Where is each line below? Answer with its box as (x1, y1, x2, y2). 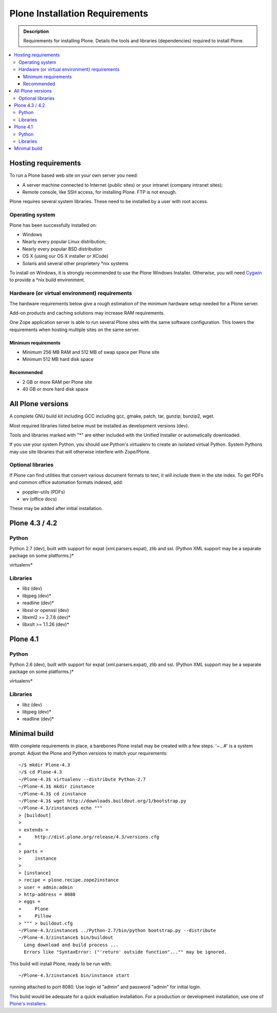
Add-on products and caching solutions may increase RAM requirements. (9, 310, 165, 316)
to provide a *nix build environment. (9, 277, 86, 283)
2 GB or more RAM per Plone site (22, 378, 92, 385)
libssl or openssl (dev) (22, 607, 69, 613)
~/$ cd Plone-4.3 (18, 769, 62, 775)
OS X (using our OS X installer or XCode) (22, 253, 109, 259)
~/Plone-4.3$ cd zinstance (18, 791, 87, 797)
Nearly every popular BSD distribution (22, 246, 103, 252)
